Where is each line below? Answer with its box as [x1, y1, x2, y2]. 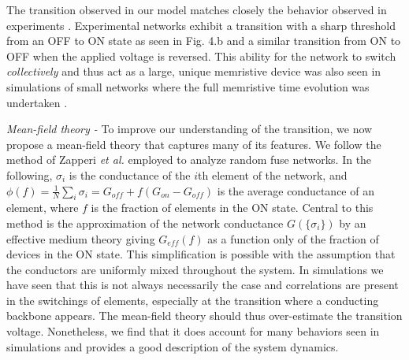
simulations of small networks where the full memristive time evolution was [6, 78, 370, 95]
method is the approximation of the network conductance [6, 214, 284, 231]
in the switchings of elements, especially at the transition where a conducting [6, 291, 379, 308]
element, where [6, 199, 79, 216]
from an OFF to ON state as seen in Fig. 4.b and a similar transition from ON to [6, 32, 401, 49]
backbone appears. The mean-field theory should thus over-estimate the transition [6, 307, 403, 324]
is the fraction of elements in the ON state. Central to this [91, 199, 374, 216]
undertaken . [6, 94, 68, 110]
